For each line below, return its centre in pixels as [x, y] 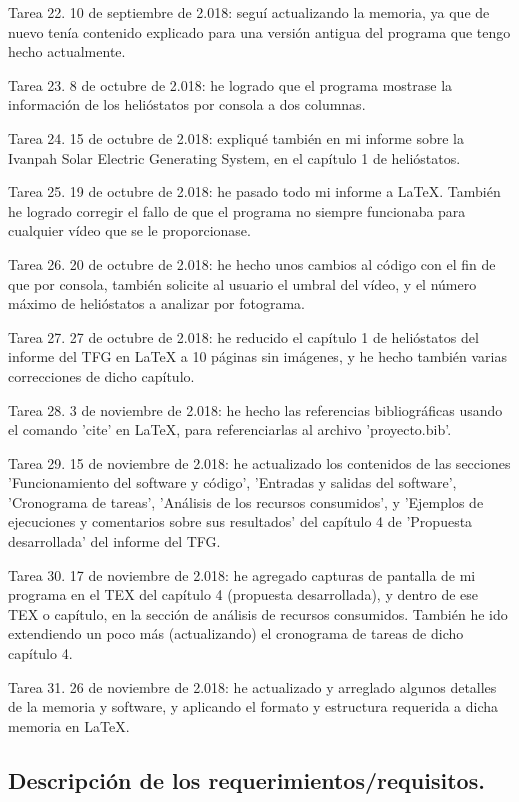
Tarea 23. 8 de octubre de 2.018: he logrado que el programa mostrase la [230, 84]
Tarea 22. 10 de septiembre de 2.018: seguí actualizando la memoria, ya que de [249, 12]
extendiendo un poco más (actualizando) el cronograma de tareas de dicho [236, 633]
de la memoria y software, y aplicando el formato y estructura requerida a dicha [253, 706]
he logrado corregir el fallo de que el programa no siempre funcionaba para [237, 210]
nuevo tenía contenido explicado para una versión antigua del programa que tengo [259, 31]
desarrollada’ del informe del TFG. [114, 541]
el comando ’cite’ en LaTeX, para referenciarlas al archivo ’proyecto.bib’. [230, 429]
